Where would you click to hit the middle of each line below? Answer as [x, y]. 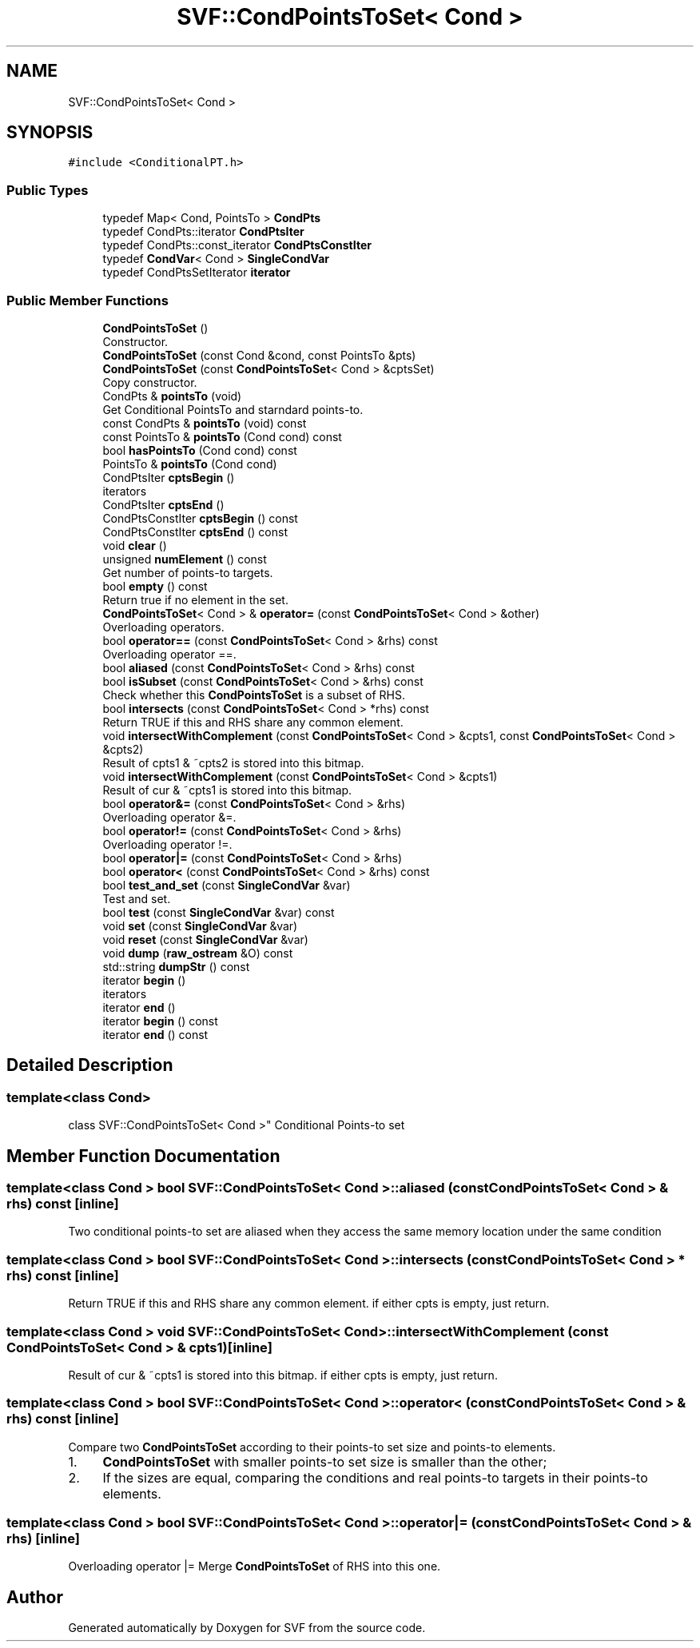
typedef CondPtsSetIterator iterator [197, 273]
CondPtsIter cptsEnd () [163, 504]
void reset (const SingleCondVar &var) [205, 939]
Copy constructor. [150, 382]
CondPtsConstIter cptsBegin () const [200, 518]
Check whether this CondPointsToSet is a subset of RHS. [254, 695]
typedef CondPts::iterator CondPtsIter [203, 232]
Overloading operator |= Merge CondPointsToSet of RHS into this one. [255, 1566]
